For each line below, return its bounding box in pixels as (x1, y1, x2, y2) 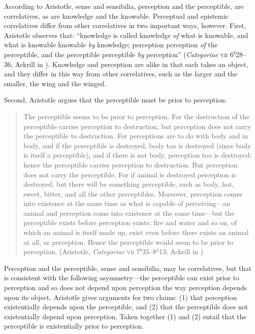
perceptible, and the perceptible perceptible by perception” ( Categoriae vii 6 (4, 49, 234, 59)
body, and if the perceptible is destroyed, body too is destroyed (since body (23, 140, 251, 150)
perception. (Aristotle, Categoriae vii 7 (23, 246, 140, 257)
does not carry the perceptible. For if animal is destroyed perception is (23, 169, 236, 179)
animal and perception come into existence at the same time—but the (23, 207, 235, 218)
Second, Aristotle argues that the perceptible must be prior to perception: (4, 95, 227, 105)
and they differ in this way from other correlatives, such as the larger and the (4, 68, 237, 79)
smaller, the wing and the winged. (4, 78, 106, 88)
